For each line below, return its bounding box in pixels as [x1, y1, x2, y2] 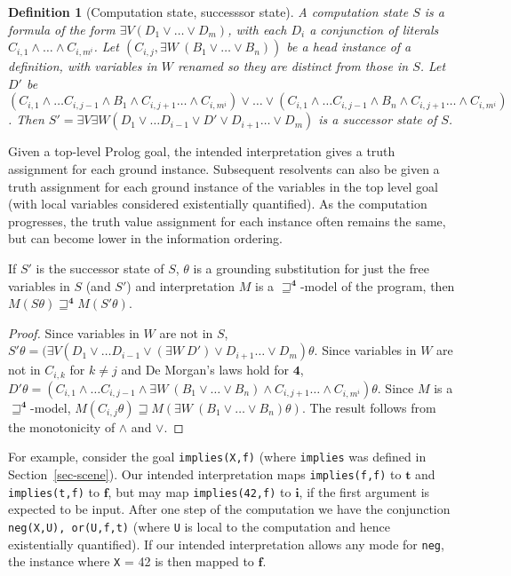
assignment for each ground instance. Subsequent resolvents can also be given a [8, 159, 440, 178]
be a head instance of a [286, 37, 411, 56]
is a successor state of [318, 110, 437, 129]
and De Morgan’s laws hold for [121, 360, 290, 379]
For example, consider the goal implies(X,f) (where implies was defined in [8, 447, 427, 466]
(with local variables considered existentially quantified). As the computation [8, 194, 427, 213]
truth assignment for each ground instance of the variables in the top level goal [8, 177, 438, 195]
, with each [228, 20, 287, 38]
